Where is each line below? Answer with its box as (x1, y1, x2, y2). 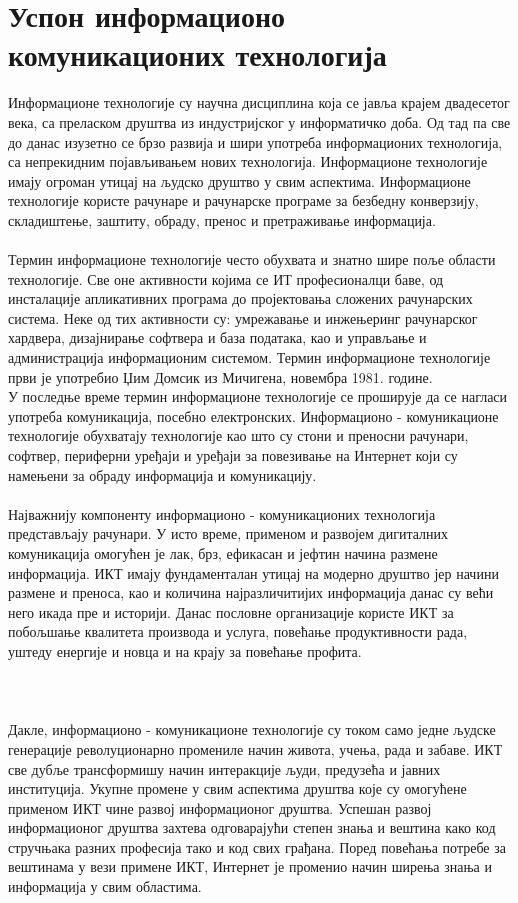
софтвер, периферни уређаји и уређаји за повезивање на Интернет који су (8, 445, 458, 465)
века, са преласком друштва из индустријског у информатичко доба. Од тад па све (8, 111, 511, 132)
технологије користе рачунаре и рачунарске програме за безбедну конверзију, (8, 190, 479, 211)
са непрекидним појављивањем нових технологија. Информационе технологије (8, 151, 488, 172)
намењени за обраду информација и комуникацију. (8, 464, 317, 485)
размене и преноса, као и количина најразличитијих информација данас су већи (8, 582, 494, 603)
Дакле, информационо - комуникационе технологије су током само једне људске (8, 719, 496, 740)
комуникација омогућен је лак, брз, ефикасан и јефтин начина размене (8, 542, 438, 563)
